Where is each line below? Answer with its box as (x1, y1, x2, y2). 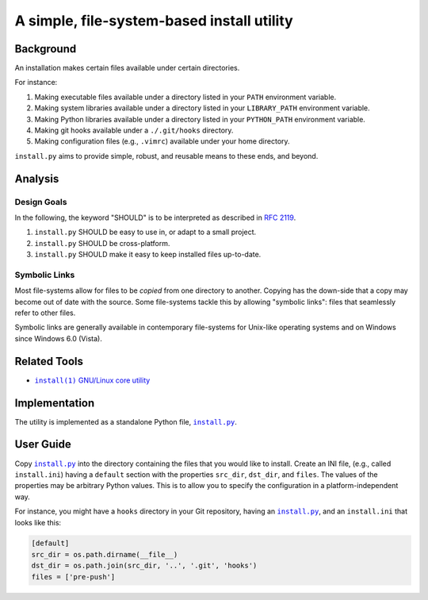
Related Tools (14, 354, 83, 368)
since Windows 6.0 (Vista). (14, 333, 102, 343)
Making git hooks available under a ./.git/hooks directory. (34, 125, 234, 135)
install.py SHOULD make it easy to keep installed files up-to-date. (34, 250, 262, 260)
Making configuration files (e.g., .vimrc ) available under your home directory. (34, 137, 290, 146)
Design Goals (14, 196, 67, 207)
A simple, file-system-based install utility (14, 12, 293, 29)
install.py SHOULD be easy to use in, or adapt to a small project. (34, 227, 257, 237)
